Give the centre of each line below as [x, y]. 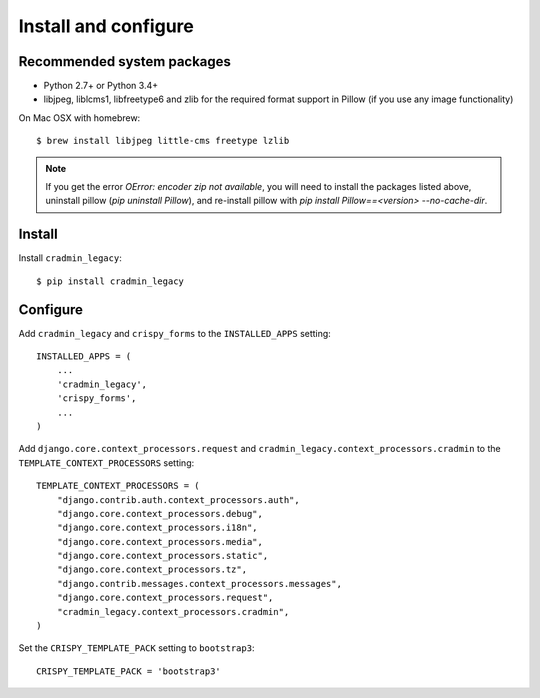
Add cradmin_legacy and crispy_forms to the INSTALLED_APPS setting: [175, 333]
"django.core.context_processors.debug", [160, 513]
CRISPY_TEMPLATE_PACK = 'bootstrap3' [129, 671]
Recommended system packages [125, 61]
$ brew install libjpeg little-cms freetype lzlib [163, 141]
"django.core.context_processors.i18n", [157, 528]
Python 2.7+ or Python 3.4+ [101, 86]
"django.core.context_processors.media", [160, 541]
